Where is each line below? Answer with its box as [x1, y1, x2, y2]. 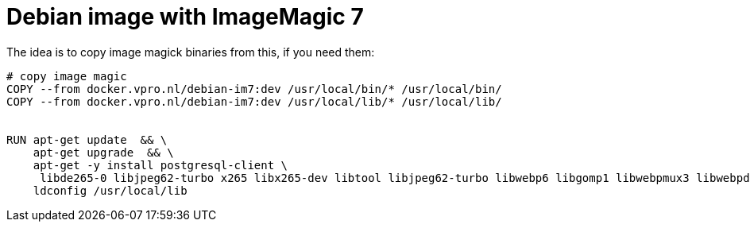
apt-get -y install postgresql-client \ [33, 158, 288, 172]
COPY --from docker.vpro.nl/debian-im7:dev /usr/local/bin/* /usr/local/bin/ [6, 82, 502, 95]
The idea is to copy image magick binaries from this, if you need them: [6, 44, 375, 59]
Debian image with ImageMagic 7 [6, 3, 364, 30]
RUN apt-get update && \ [6, 133, 168, 146]
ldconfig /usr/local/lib [33, 184, 187, 197]
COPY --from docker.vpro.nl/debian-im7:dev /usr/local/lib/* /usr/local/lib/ [6, 95, 502, 108]
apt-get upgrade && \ [33, 145, 174, 159]
